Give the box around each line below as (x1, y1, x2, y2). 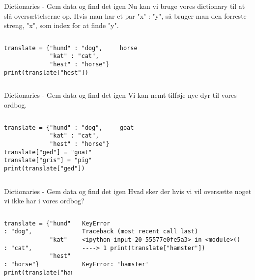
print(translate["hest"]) (4, 69, 88, 76)
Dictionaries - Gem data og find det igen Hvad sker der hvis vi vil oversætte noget (4, 186, 252, 196)
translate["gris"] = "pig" (4, 157, 92, 164)
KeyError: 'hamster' (82, 261, 149, 268)
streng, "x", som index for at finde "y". (4, 20, 119, 30)
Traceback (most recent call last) (82, 228, 198, 235)
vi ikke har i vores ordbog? (4, 196, 85, 206)
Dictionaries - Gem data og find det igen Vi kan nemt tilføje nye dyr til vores (4, 90, 237, 100)
